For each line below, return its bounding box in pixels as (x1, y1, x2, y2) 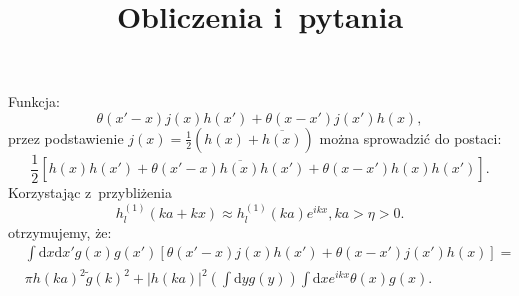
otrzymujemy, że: (8, 221, 112, 242)
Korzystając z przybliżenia (8, 182, 172, 203)
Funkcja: (8, 91, 60, 112)
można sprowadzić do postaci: (319, 127, 502, 148)
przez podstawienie (8, 127, 124, 148)
